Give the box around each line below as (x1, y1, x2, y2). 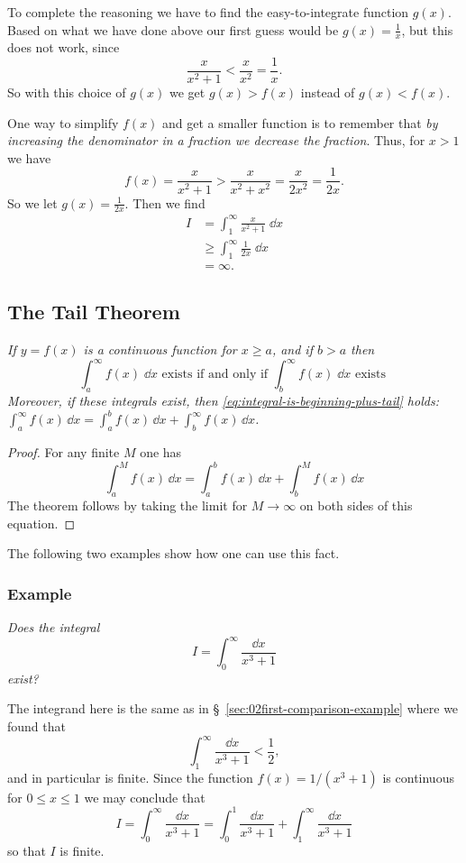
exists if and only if (161, 368, 269, 381)
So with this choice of (7, 83, 126, 102)
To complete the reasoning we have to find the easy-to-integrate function (7, 3, 409, 21)
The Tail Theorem (7, 298, 180, 326)
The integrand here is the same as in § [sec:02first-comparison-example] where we (7, 699, 459, 718)
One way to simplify (7, 113, 119, 132)
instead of (300, 83, 355, 102)
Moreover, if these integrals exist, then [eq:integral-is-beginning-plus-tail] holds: (7, 391, 439, 410)
